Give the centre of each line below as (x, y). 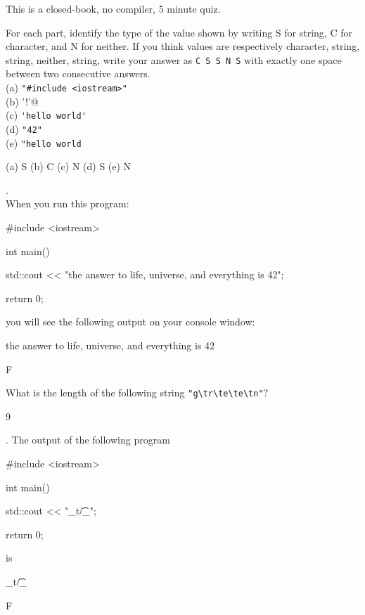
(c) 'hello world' (46, 115)
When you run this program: (68, 203)
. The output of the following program (88, 440)
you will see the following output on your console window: (130, 322)
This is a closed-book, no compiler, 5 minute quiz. (113, 8)
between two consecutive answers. (78, 73)
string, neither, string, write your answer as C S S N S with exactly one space (174, 59)
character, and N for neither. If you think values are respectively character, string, (183, 46)
